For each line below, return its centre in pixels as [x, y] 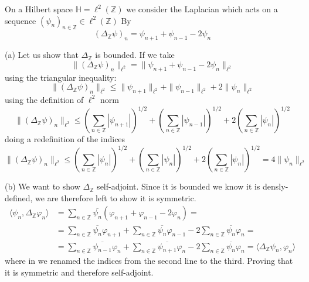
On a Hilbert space [39, 9]
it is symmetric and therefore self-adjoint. [79, 272]
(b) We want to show [43, 186]
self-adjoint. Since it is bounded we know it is [179, 186]
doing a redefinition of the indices [65, 139]
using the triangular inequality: [61, 77]
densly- [276, 186]
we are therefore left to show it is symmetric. [116, 197]
